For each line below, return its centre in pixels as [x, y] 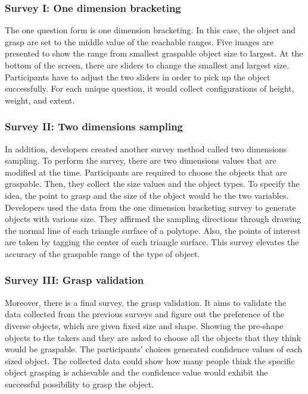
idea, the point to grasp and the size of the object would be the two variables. [147, 195]
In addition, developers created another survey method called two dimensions [146, 148]
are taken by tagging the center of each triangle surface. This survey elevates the [152, 242]
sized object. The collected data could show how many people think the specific [150, 360]
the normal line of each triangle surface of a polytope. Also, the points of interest [153, 230]
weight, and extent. [40, 100]
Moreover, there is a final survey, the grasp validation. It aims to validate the [146, 302]
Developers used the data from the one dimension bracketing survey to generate [150, 207]
